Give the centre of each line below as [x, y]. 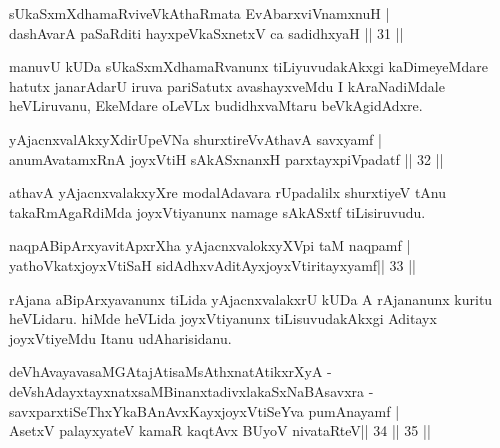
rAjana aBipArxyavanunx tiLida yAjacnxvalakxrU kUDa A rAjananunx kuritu [251, 298]
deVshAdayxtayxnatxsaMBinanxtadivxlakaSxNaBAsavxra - [191, 390]
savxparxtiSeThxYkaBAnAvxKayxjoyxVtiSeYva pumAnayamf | [204, 410]
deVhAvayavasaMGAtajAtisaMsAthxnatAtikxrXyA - [170, 371]
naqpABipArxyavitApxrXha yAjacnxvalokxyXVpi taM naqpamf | [210, 245]
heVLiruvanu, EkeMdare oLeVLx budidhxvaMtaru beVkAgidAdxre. [216, 105]
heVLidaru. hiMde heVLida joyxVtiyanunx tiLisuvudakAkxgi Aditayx [223, 318]
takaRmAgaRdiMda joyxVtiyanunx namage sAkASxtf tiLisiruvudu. [217, 211]
